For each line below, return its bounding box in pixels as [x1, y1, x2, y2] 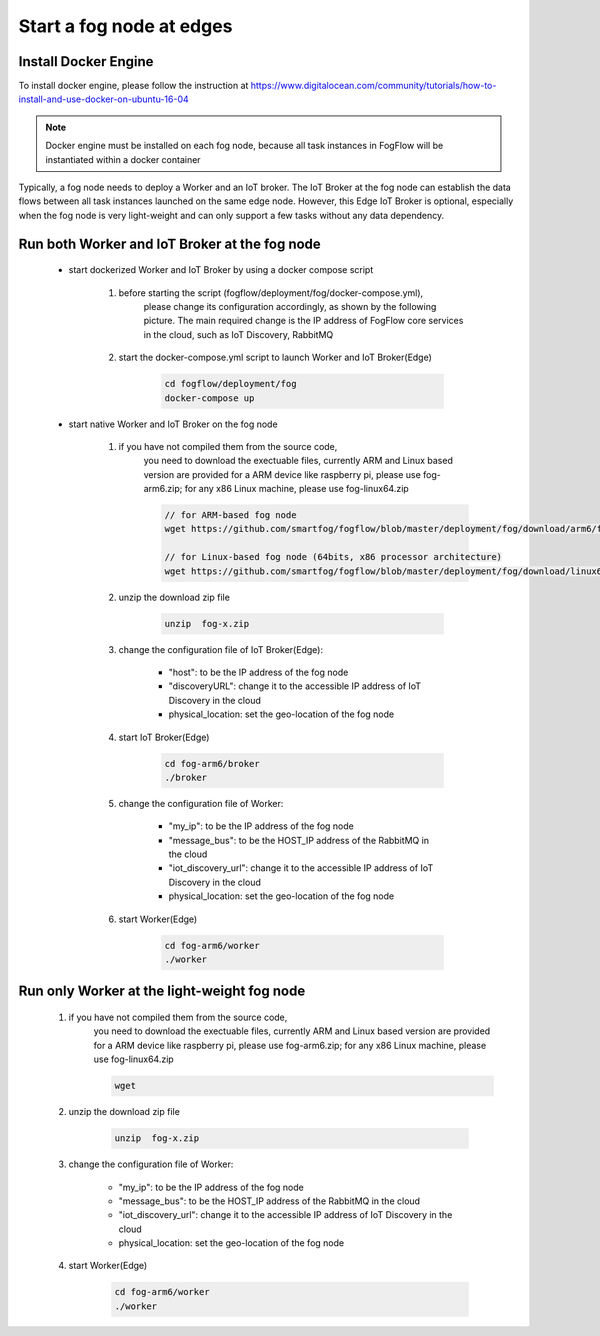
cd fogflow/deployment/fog [164, 378, 297, 390]
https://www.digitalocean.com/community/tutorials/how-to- [250, 80, 497, 92]
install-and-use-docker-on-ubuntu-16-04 [18, 93, 189, 105]
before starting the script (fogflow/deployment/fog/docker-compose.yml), [118, 286, 424, 299]
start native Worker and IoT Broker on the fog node [68, 418, 279, 430]
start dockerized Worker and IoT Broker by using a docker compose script [68, 264, 374, 276]
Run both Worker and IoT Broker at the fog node [18, 235, 322, 252]
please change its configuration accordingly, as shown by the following [143, 300, 437, 312]
